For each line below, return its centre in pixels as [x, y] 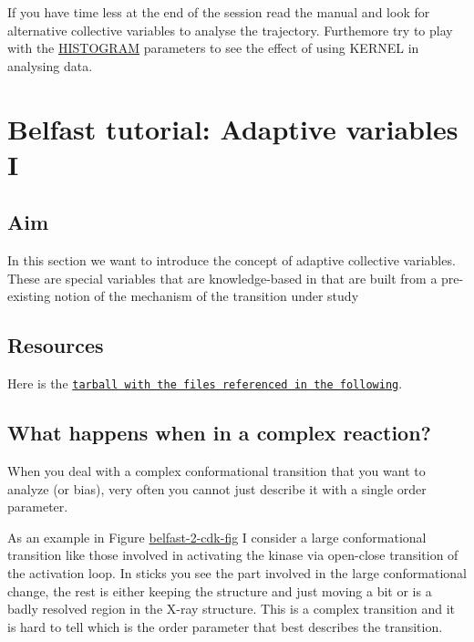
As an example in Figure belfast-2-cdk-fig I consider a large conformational [217, 537]
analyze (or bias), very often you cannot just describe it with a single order [217, 488]
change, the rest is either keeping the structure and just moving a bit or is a [220, 590]
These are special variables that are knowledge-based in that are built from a [222, 278]
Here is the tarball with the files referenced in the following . [205, 383]
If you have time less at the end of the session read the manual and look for [219, 12]
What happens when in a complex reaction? [220, 433]
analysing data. [50, 65]
